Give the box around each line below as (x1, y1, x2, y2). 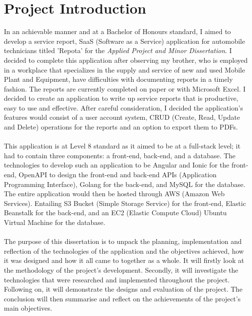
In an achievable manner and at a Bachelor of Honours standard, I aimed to (4, 26, 231, 37)
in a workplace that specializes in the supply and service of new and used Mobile (4, 64, 245, 74)
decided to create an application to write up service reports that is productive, (4, 93, 238, 103)
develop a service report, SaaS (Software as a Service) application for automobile (4, 36, 245, 46)
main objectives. (4, 303, 52, 313)
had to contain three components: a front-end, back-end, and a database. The (4, 150, 236, 160)
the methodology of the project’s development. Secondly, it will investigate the (4, 264, 238, 275)
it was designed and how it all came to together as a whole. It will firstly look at (4, 255, 244, 265)
